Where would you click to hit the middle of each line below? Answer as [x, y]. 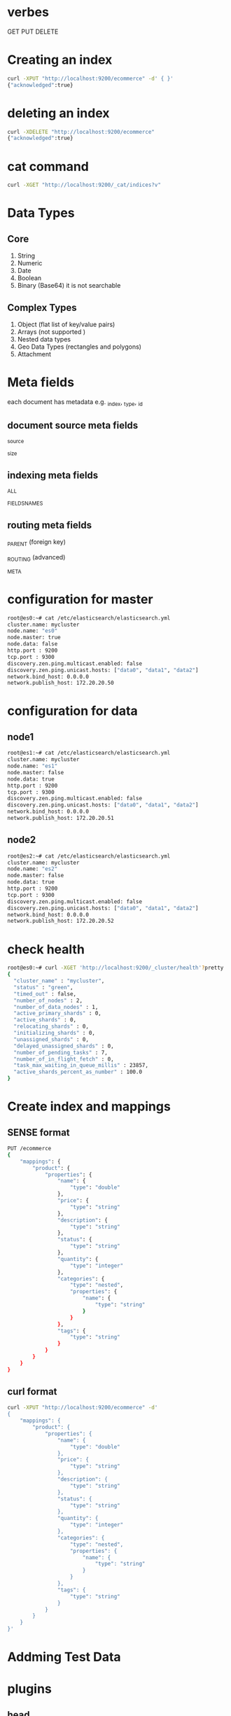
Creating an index [60, 60]
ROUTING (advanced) [36, 558]
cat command [48, 166]
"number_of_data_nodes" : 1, [56, 1007]
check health [46, 949]
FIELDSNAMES [25, 504]
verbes [28, 12]
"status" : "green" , [43, 987]
